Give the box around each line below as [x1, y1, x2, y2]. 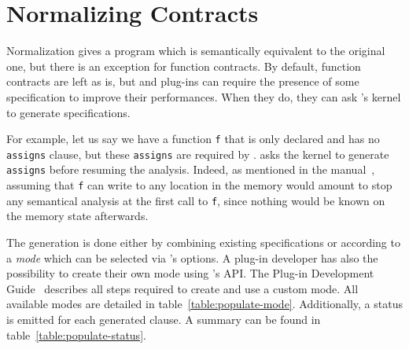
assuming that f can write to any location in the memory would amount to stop [6, 177, 392, 193]
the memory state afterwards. [6, 208, 149, 224]
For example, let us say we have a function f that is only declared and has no [6, 130, 380, 147]
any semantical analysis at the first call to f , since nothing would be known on [6, 192, 385, 208]
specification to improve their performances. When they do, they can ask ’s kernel [6, 88, 401, 105]
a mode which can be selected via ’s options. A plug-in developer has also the [6, 249, 378, 266]
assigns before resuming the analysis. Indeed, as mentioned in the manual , [6, 161, 375, 178]
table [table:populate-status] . [6, 326, 146, 343]
